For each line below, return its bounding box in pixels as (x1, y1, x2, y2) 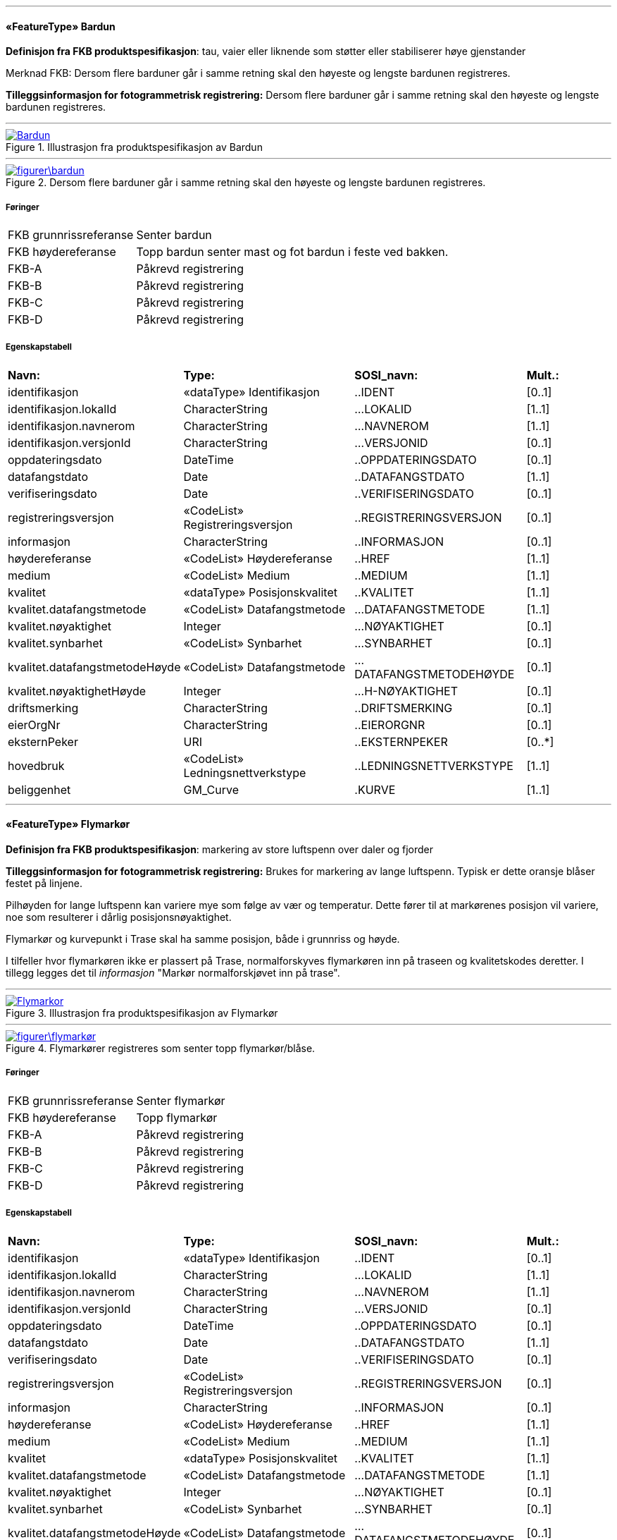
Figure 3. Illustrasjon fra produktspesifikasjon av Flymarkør (6, 1007, 278, 1019)
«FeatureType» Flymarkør (6, 818, 130, 831)
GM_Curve (183, 782, 239, 797)
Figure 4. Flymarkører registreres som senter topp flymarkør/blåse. (6, 1042, 316, 1054)
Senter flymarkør (136, 1093, 225, 1108)
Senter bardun (136, 228, 212, 242)
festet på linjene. (6, 877, 83, 889)
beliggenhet (8, 782, 71, 797)
